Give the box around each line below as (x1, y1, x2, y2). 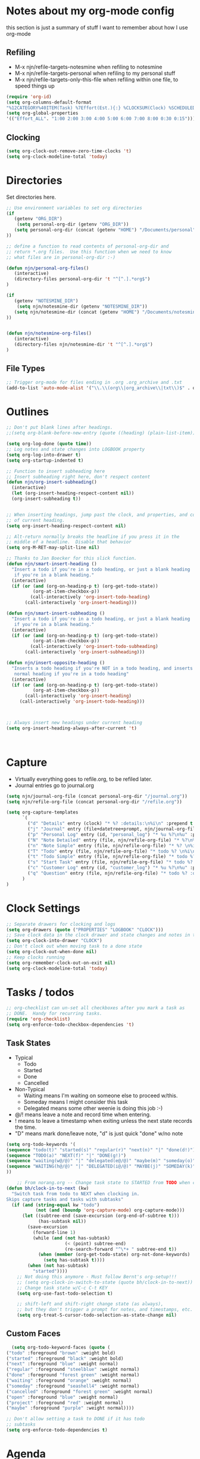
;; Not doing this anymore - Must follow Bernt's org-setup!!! (17, 1273, 177, 1280)
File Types (6, 364, 46, 374)
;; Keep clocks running (6, 954, 65, 960)
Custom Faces (6, 1329, 61, 1339)
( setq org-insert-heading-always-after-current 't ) (6, 725, 137, 731)
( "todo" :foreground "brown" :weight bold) (6, 1350, 116, 1356)
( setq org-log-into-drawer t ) (6, 452, 82, 458)
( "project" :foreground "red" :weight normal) (6, 1399, 124, 1405)
